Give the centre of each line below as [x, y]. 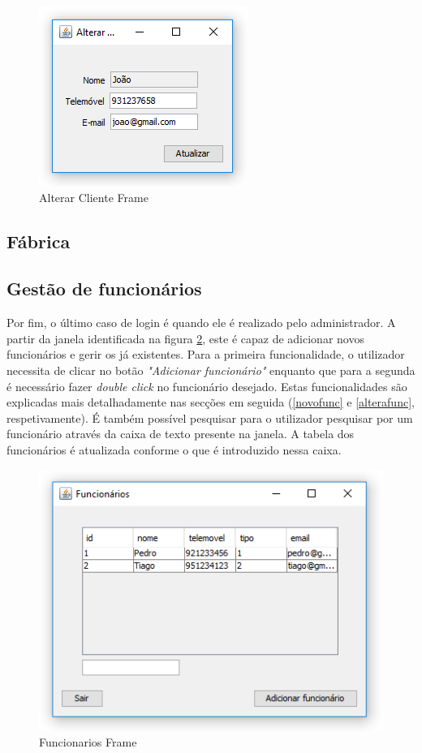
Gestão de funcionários [104, 288]
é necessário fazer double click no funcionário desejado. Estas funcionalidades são [207, 386]
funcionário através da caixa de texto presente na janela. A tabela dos [181, 434]
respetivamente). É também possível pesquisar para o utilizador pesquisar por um [210, 417]
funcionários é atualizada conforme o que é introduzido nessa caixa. [174, 449]
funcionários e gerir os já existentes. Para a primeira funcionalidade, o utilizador [206, 354]
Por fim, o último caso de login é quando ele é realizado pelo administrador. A [201, 323]
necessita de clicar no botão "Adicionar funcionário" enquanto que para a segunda [211, 370]
